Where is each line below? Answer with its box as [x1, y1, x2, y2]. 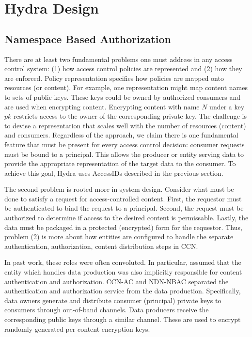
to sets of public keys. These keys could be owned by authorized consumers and [4, 92, 241, 102]
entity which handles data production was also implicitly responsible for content [4, 267, 242, 277]
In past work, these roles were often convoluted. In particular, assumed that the [4, 257, 241, 267]
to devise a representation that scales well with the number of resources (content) [4, 120, 246, 130]
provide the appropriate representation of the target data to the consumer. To [4, 158, 236, 168]
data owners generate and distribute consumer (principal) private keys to [4, 295, 221, 305]
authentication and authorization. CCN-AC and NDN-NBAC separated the [4, 276, 229, 286]
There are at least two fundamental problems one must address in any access [4, 54, 233, 64]
